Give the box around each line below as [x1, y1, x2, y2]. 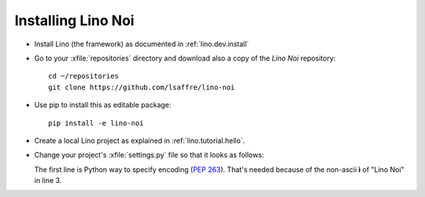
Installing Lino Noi [14, 12, 135, 29]
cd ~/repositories [48, 71, 120, 81]
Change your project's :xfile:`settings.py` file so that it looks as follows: [34, 150, 264, 160]
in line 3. [34, 176, 62, 185]
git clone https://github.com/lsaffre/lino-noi [48, 82, 235, 92]
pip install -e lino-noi [48, 119, 144, 127]
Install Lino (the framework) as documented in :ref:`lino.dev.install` [34, 39, 249, 49]
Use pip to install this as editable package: [34, 100, 172, 110]
